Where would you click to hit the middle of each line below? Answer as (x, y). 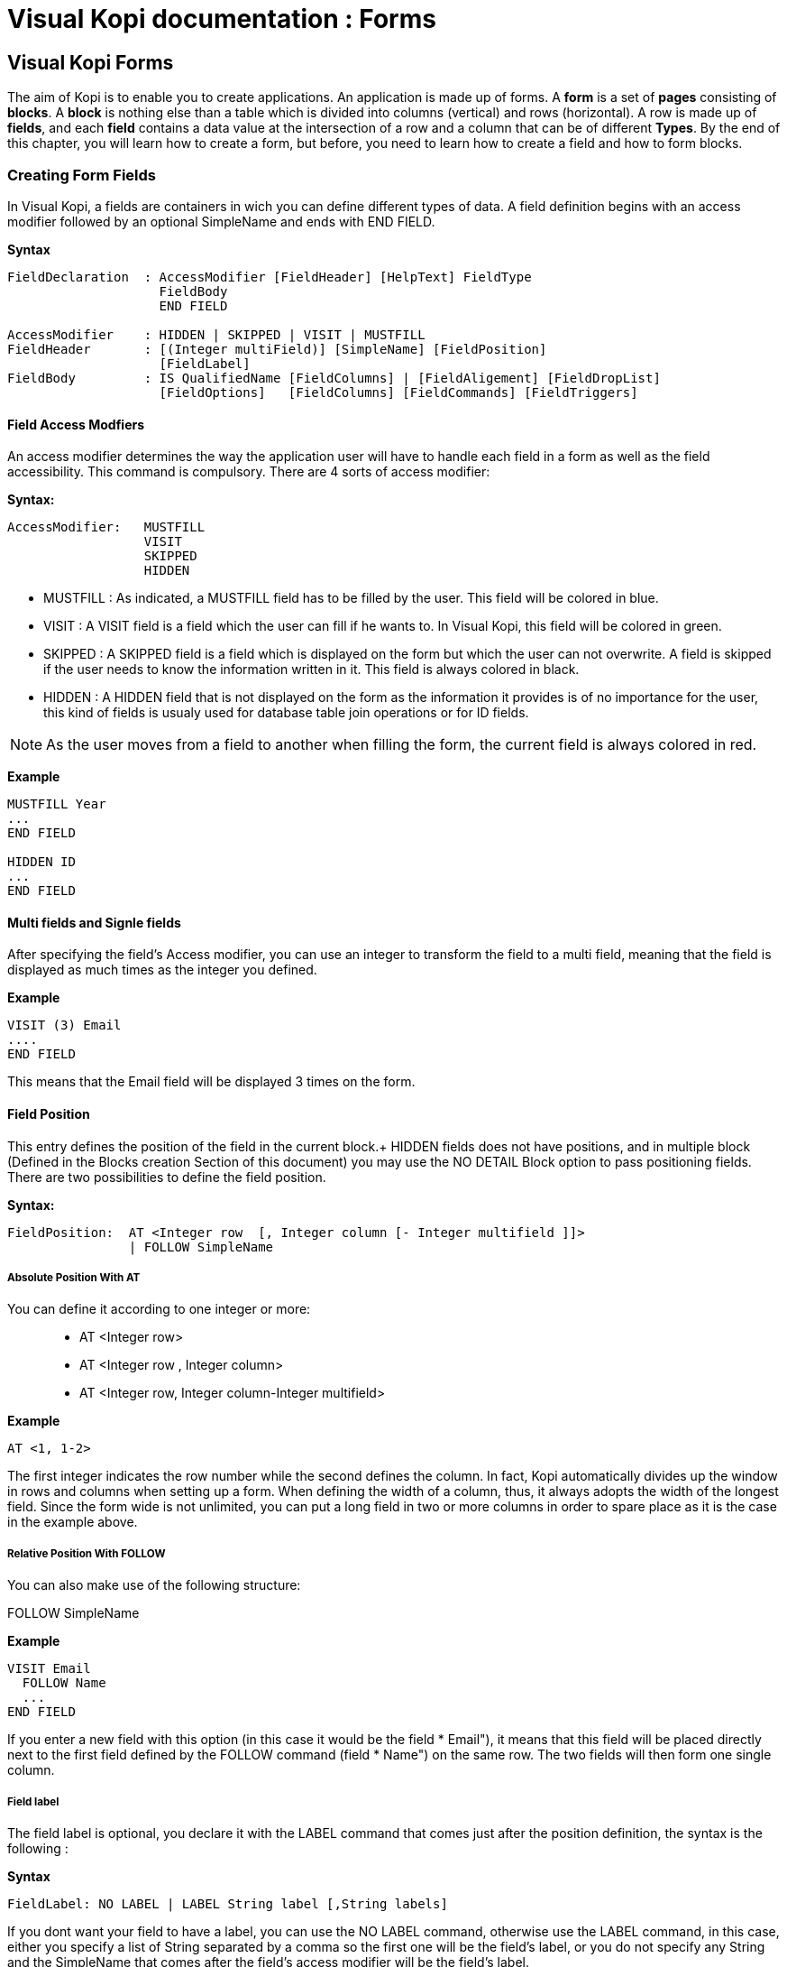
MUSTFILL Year (57, 804)
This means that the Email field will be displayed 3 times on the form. (211, 1082)
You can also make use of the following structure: (154, 1585)
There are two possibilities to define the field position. (167, 1177)
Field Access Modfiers (76, 424)
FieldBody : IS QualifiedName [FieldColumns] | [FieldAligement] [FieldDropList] (334, 378)
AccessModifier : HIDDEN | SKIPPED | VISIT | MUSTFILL (216, 334)
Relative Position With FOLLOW (87, 1553)
